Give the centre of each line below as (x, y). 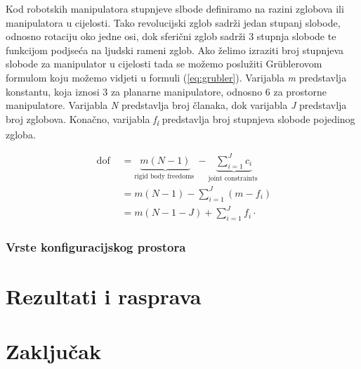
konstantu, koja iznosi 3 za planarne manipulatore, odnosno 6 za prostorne (166, 91)
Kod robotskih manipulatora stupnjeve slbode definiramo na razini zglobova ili (175, 8)
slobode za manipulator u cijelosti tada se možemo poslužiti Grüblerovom (164, 64)
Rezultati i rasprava (104, 296)
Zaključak (53, 351)
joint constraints (233, 178)
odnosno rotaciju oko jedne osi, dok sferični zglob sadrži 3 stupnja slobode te (171, 36)
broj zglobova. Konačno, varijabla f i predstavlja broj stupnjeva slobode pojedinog (180, 119)
